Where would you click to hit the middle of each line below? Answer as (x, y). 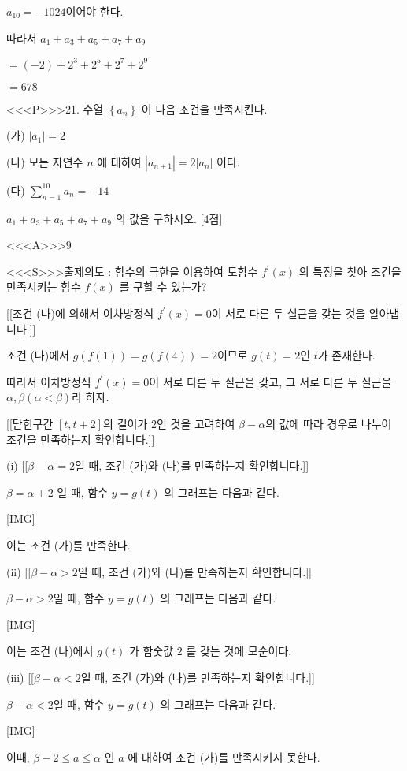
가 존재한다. (346, 355)
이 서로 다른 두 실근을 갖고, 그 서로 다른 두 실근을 (270, 381)
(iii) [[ (20, 677)
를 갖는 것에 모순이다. (239, 651)
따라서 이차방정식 (49, 381)
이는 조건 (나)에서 (50, 651)
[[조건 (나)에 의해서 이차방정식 (80, 313)
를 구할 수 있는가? (163, 287)
